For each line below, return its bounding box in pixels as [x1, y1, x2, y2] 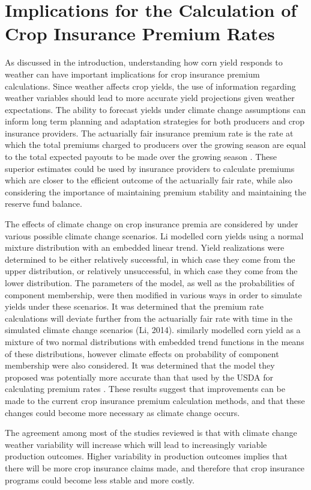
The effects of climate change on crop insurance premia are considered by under [5, 218, 298, 230]
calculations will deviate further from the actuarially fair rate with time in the [5, 311, 293, 324]
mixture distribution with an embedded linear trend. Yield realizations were [5, 241, 285, 254]
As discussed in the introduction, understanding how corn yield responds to [5, 56, 283, 69]
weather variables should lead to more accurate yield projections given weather [5, 91, 295, 104]
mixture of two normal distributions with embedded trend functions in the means [5, 335, 304, 348]
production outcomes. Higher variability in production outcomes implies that [5, 450, 288, 462]
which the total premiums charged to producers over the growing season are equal [5, 138, 306, 151]
